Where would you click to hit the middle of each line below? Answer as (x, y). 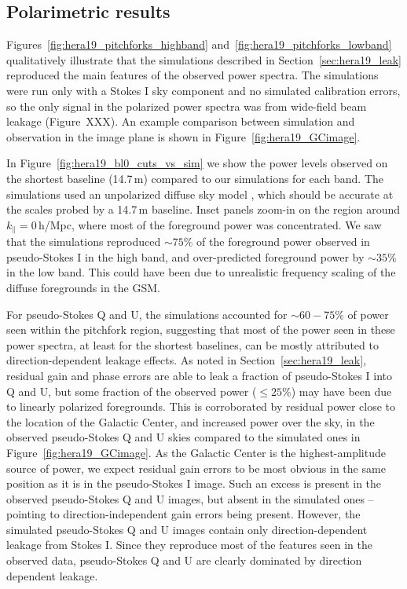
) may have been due (341, 391)
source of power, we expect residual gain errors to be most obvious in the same (196, 468)
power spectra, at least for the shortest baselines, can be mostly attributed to (192, 344)
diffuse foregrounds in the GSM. (83, 287)
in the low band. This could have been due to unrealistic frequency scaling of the (201, 272)
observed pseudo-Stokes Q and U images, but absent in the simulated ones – (190, 498)
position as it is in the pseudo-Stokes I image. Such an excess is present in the (194, 483)
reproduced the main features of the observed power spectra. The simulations (192, 75)
